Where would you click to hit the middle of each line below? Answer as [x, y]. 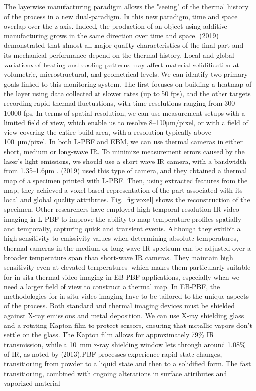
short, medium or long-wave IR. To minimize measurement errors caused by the [124, 151]
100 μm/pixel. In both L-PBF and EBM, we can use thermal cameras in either [123, 142]
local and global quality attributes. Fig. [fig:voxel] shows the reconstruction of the [127, 199]
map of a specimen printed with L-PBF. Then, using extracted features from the [126, 180]
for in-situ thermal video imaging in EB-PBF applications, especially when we [122, 277]
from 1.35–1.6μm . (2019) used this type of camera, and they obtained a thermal [126, 171]
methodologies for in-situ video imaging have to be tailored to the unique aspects [126, 296]
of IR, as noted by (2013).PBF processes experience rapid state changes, [113, 354]
